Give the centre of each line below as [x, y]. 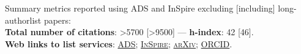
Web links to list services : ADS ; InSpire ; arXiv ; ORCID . [119, 43]
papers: [57, 20]
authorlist [23, 20]
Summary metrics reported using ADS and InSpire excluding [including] [140, 8]
